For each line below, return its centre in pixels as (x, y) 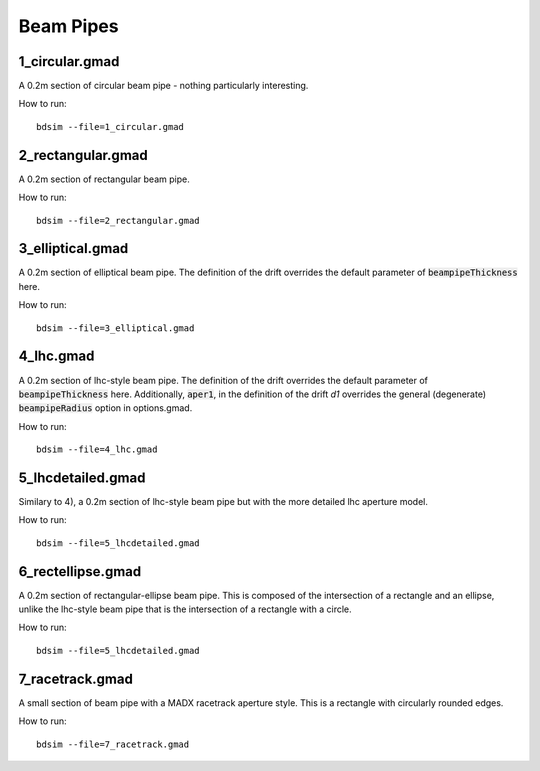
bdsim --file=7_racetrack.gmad (113, 744)
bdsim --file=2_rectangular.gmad (118, 220)
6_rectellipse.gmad (80, 571)
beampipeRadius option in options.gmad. (105, 408)
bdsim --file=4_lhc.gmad (97, 449)
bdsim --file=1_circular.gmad (110, 126)
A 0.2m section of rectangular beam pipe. (104, 179)
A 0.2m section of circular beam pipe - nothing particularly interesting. (163, 86)
